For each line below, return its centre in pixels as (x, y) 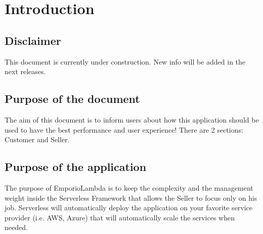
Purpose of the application (76, 167)
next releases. (25, 71)
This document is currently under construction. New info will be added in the (125, 61)
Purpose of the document (72, 99)
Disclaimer (33, 40)
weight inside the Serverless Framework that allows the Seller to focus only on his (131, 197)
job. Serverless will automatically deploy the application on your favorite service (129, 208)
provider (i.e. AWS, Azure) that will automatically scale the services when (120, 217)
